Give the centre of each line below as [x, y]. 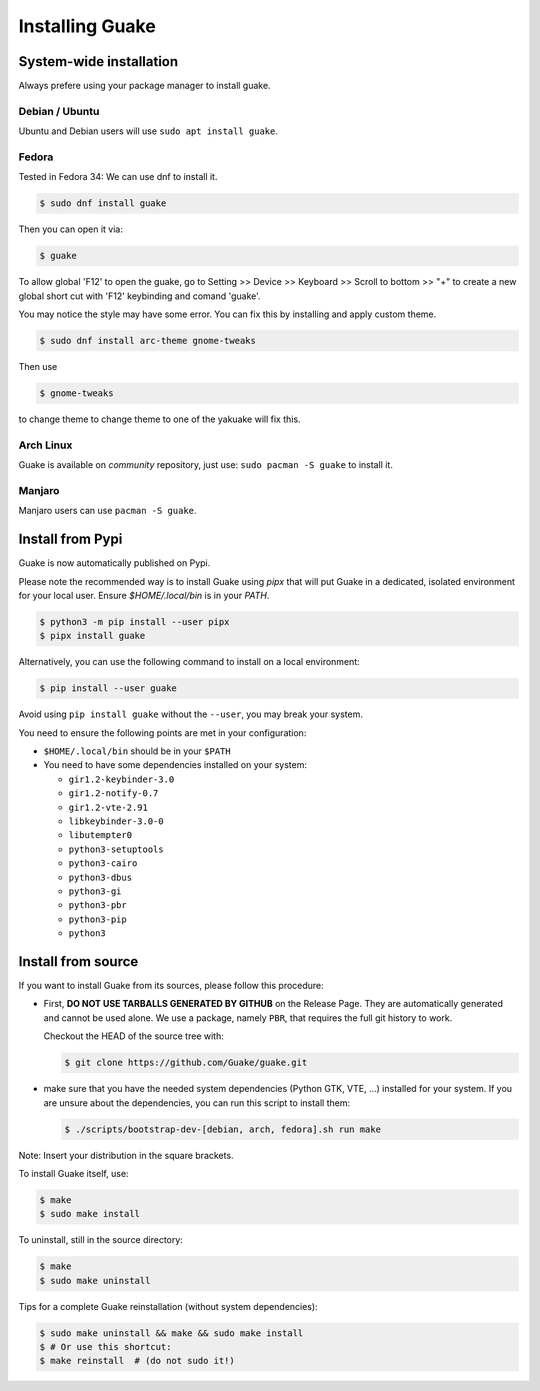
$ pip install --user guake [108, 688]
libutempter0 [100, 835]
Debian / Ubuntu [59, 111]
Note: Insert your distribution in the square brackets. [126, 1155]
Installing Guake [87, 26]
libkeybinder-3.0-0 [116, 821]
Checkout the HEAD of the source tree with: [133, 1036]
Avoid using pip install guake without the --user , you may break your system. [191, 714]
